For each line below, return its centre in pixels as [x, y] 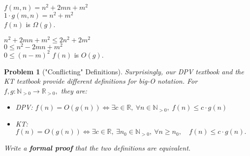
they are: [74, 90]
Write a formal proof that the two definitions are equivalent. [97, 147]
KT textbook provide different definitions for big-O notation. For [101, 81]
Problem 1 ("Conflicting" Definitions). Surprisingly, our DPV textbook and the [124, 71]
